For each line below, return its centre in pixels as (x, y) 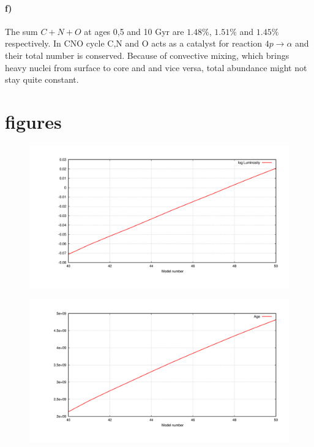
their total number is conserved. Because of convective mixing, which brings (147, 55)
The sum (21, 31)
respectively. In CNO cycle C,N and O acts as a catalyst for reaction (133, 43)
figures (33, 121)
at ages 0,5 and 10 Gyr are (134, 31)
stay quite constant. (42, 79)
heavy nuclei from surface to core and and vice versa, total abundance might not (156, 67)
